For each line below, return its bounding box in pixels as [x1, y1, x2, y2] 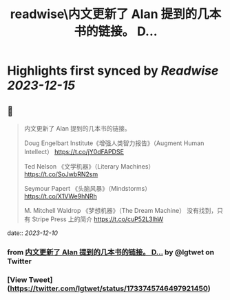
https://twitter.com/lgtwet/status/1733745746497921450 [10, 283, 208, 293]
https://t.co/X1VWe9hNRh [23, 192, 98, 200]
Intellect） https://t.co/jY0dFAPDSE [23, 148, 124, 156]
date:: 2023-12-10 [7, 229, 59, 237]
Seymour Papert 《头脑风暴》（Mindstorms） [23, 185, 151, 192]
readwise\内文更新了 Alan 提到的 [10, 6, 198, 22]
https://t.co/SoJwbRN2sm [23, 170, 98, 178]
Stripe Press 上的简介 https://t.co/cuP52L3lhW [32, 215, 164, 223]
